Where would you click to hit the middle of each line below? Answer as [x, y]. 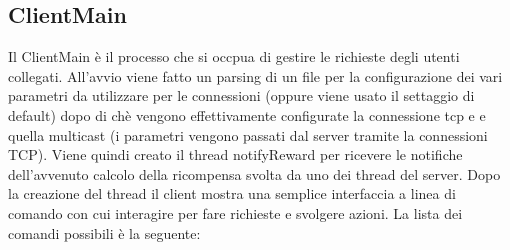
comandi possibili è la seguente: [104, 232]
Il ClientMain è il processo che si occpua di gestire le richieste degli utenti [234, 56]
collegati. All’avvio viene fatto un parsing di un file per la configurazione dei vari [255, 75]
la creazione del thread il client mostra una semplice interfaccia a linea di [232, 193]
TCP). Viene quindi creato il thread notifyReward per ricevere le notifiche [235, 154]
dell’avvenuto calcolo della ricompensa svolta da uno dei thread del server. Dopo [254, 173]
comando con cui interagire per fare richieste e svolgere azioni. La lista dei [235, 212]
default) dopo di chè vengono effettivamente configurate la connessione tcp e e [247, 114]
